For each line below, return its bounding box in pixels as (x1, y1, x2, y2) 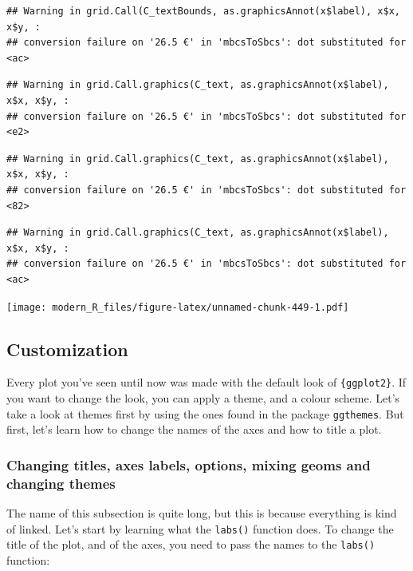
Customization (6, 336, 128, 361)
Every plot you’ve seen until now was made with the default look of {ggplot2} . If (6, 374, 407, 391)
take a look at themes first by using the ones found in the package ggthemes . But (6, 405, 404, 422)
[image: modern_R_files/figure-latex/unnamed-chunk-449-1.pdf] (6, 301, 349, 313)
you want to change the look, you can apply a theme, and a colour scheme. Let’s (6, 390, 400, 406)
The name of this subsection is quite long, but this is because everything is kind (6, 505, 397, 521)
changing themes (6, 473, 116, 493)
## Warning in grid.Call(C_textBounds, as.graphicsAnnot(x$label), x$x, (6, 6, 400, 17)
